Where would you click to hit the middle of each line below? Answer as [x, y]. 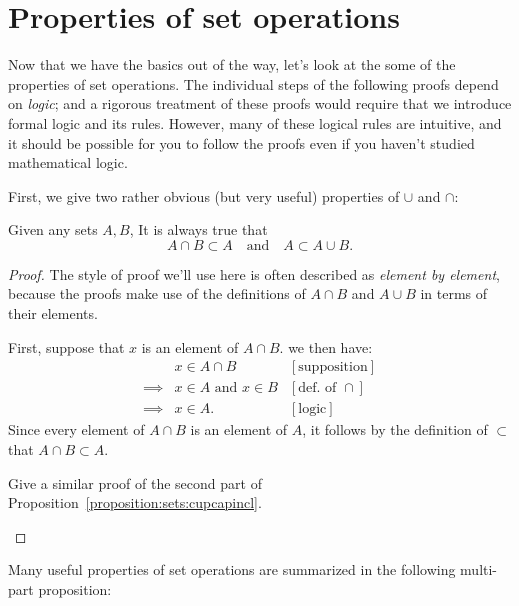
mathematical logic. [68, 162]
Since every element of [76, 429]
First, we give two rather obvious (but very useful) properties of [204, 195]
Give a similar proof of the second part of [135, 482]
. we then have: [326, 346]
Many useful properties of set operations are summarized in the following [232, 569]
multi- [479, 569]
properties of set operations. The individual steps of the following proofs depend [253, 83]
